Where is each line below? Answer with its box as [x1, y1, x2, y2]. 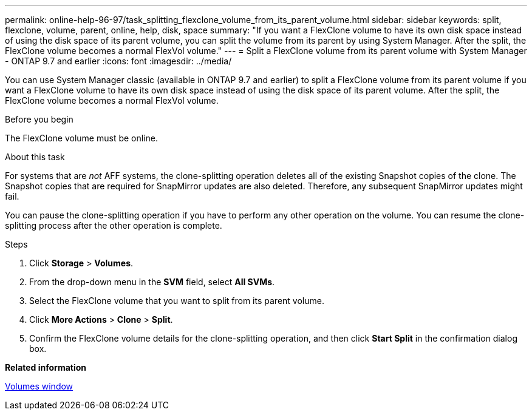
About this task [5, 152, 65, 162]
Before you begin [5, 114, 73, 124]
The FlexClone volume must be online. [5, 133, 158, 143]
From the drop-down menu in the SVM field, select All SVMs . [29, 277, 275, 287]
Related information [5, 362, 87, 373]
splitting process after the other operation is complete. [5, 220, 222, 231]
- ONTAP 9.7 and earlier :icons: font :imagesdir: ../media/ [5, 56, 232, 66]
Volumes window [5, 381, 73, 391]
